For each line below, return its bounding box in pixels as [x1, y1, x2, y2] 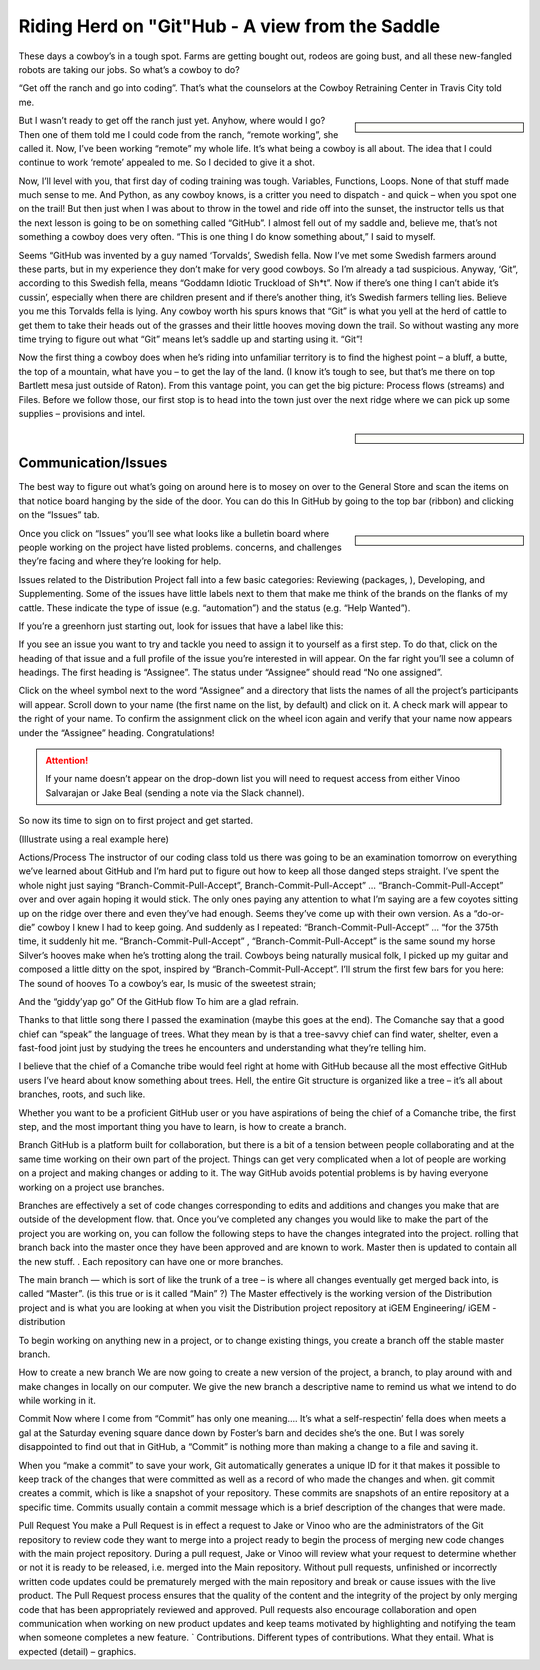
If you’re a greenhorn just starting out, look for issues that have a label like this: [18, 620, 344, 632]
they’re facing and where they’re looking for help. [18, 555, 222, 567]
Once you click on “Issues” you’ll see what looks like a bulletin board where [18, 527, 330, 539]
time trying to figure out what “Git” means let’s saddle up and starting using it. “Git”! [18, 333, 363, 345]
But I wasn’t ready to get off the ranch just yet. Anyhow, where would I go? [18, 115, 326, 127]
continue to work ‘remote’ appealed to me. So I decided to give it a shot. [18, 156, 315, 169]
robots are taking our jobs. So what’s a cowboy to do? [18, 63, 240, 75]
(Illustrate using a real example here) [18, 833, 170, 845]
